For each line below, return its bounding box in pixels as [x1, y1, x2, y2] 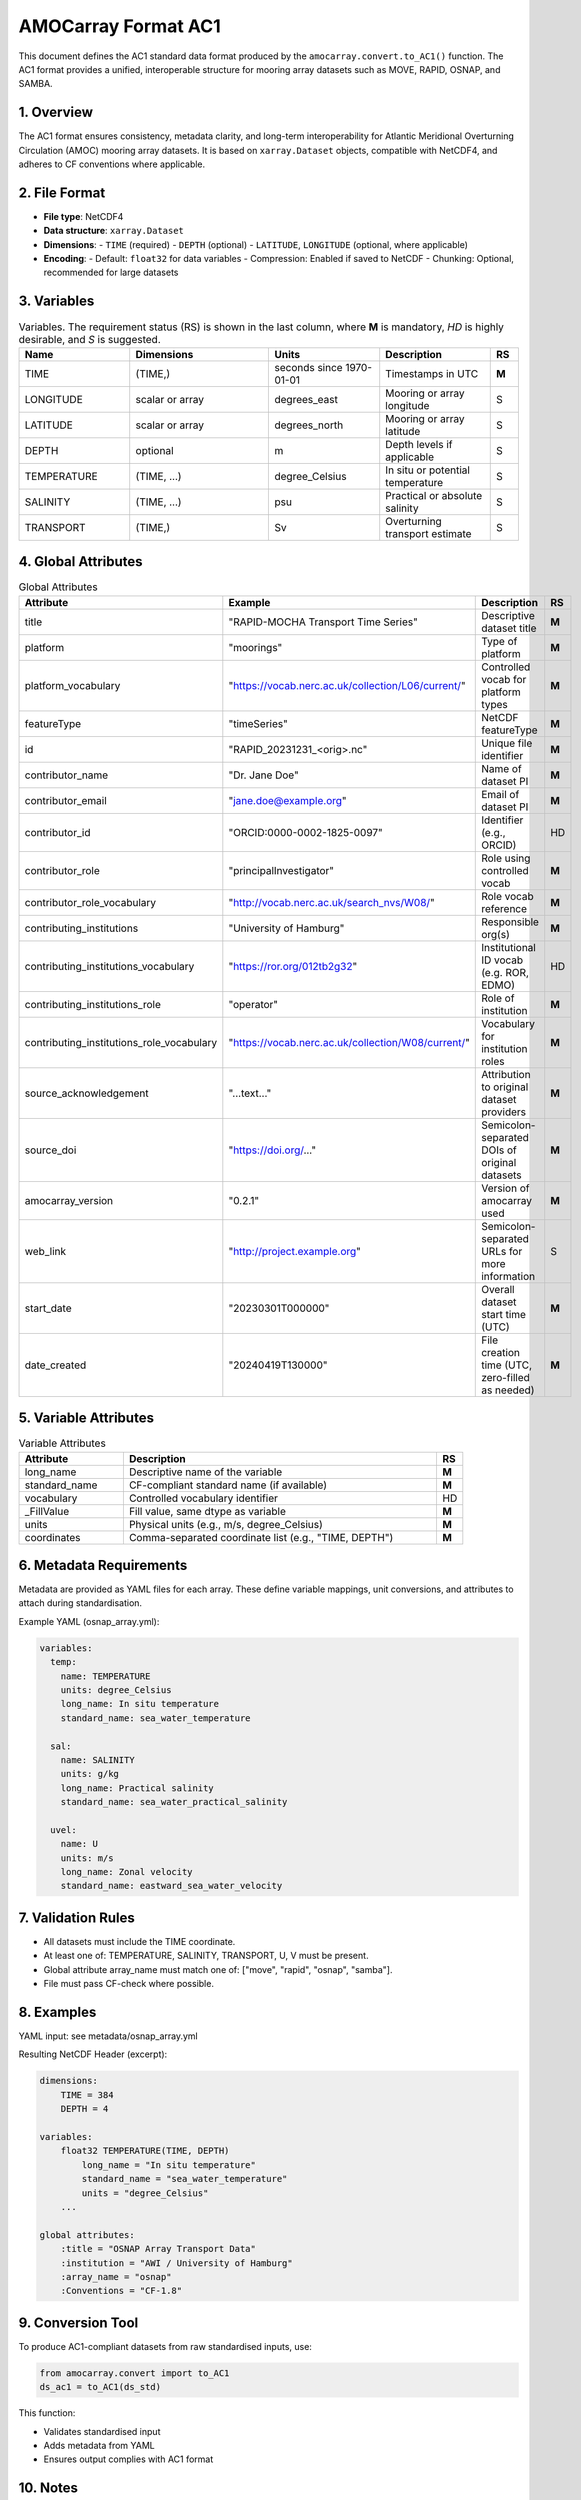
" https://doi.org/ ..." [228, 1143, 317, 1157]
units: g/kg [60, 1768, 120, 1780]
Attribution [481, 1067, 531, 1081]
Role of [481, 991, 515, 1005]
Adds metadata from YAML [43, 2439, 155, 2451]
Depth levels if [385, 437, 453, 451]
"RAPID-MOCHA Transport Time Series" [228, 615, 419, 629]
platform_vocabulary [24, 678, 121, 692]
